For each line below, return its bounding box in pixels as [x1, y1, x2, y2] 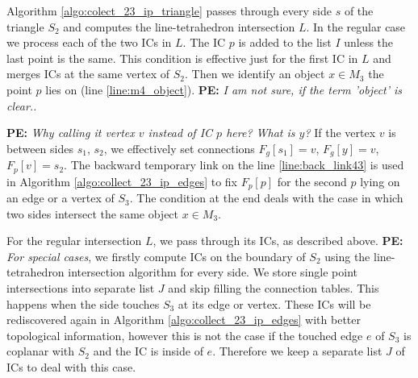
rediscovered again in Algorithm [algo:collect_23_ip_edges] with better [6, 311, 361, 328]
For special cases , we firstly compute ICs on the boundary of [6, 247, 306, 264]
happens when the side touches [6, 295, 160, 312]
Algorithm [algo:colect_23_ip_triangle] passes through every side [6, 2, 332, 19]
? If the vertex [304, 124, 376, 141]
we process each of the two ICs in [6, 34, 172, 51]
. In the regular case [306, 18, 406, 35]
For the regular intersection [6, 232, 142, 249]
